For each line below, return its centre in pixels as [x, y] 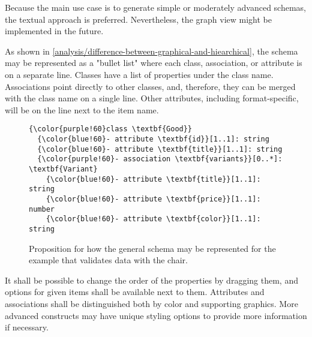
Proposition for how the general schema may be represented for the [152, 248]
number [42, 209]
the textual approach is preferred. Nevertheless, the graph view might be [138, 19]
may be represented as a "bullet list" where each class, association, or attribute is [154, 63]
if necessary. [27, 327]
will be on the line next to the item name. [82, 109]
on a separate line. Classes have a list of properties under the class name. [139, 74]
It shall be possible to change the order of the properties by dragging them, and [151, 280]
